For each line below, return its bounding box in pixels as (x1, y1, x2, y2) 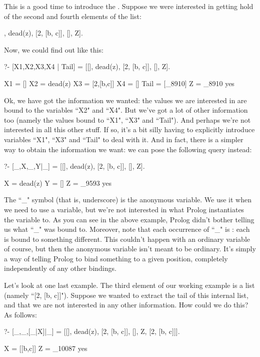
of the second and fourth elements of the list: (4, 11, 141, 21)
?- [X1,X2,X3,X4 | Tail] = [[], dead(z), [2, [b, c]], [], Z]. (4, 61, 170, 72)
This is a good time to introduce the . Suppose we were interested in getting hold (4, 1, 253, 11)
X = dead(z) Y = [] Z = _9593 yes (4, 177, 112, 188)
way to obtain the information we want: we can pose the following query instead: (4, 144, 252, 154)
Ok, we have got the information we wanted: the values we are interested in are (4, 95, 247, 105)
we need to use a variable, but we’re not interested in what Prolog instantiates (4, 204, 244, 214)
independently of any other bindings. (4, 263, 116, 273)
